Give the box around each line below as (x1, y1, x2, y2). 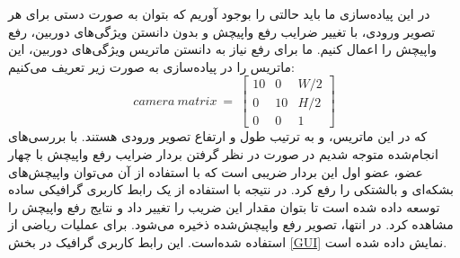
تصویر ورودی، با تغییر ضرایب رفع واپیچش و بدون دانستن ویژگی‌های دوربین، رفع (8, 22, 436, 40)
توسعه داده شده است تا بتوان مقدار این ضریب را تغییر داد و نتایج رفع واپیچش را (8, 197, 440, 216)
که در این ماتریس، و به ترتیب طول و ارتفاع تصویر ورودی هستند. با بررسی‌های (8, 127, 428, 146)
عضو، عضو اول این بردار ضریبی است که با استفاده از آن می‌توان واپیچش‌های (8, 162, 423, 181)
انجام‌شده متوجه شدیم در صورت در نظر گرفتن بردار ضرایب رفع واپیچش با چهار (8, 145, 438, 164)
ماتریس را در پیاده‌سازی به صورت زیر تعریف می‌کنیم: (8, 57, 295, 76)
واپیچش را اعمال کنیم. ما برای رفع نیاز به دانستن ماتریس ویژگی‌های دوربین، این (8, 40, 438, 58)
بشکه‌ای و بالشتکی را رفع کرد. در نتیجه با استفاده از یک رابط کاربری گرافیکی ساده (8, 180, 454, 199)
